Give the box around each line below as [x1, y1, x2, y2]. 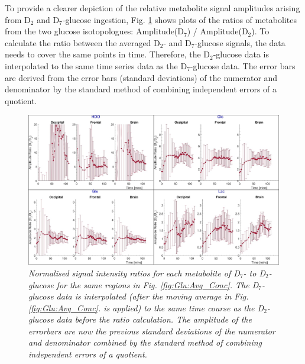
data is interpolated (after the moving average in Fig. [56, 290, 249, 302]
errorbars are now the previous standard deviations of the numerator [28, 324, 275, 337]
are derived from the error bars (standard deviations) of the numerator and [5, 71, 278, 83]
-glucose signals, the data [194, 36, 285, 49]
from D [5, 13, 31, 25]
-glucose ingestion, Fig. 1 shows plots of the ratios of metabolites [62, 13, 297, 25]
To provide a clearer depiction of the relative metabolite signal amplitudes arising [5, 2, 300, 14]
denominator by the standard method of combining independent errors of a [5, 83, 277, 95]
